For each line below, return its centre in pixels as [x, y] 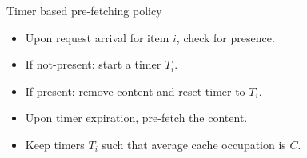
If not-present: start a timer [93, 64]
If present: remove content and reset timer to [135, 91]
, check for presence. [225, 37]
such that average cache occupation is [194, 144]
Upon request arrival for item [97, 37]
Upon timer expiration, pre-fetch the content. [136, 118]
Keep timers [55, 144]
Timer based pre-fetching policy [84, 10]
